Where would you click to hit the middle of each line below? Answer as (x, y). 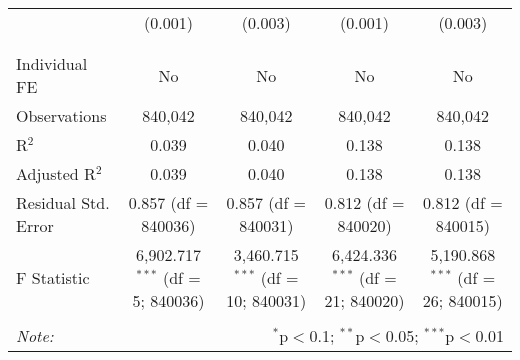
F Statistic (53, 277)
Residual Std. (63, 202)
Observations (61, 115)
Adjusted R (56, 173)
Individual (52, 63)
